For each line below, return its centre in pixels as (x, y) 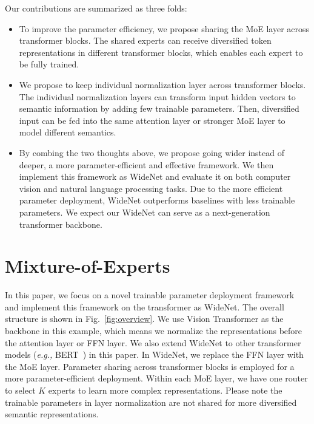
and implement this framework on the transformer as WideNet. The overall (145, 306)
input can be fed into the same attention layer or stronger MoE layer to (152, 120)
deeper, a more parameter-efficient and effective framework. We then (146, 164)
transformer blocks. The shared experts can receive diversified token (145, 40)
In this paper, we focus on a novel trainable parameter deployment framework (150, 295)
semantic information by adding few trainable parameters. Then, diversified (159, 108)
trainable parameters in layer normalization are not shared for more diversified (151, 402)
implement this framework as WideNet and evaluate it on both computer (155, 176)
